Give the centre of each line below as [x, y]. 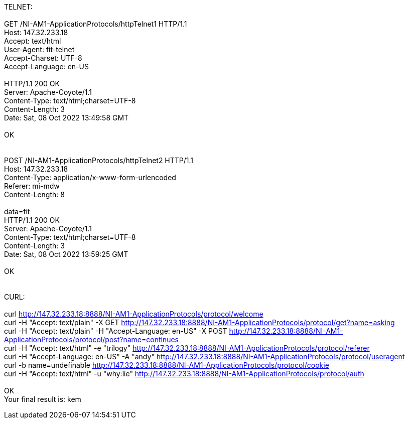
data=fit [17, 212]
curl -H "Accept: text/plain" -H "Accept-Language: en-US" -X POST [116, 331]
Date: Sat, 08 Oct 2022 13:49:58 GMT [66, 118]
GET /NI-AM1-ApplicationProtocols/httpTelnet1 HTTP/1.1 [96, 24]
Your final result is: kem [43, 399]
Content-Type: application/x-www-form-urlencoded [90, 177]
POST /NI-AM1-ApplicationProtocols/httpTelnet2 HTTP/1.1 [99, 160]
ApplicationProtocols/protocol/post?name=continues [91, 339]
